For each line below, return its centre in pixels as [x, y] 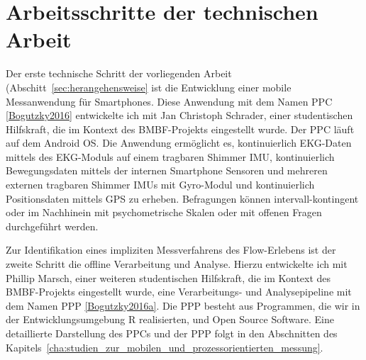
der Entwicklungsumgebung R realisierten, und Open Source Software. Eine [170, 319]
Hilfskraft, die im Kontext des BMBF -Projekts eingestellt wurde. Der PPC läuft [180, 129]
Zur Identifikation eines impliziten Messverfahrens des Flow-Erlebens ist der [171, 250]
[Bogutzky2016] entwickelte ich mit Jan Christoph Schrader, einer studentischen [179, 115]
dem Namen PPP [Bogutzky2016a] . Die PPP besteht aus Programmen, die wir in [183, 305]
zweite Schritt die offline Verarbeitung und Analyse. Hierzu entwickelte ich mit [177, 264]
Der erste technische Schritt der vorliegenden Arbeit [119, 73]
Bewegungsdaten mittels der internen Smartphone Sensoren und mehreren [167, 170]
